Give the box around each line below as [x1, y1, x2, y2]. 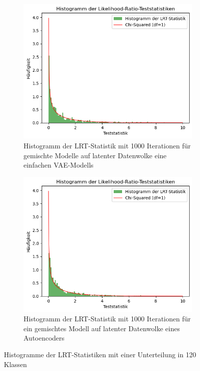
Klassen [4, 359, 27, 369]
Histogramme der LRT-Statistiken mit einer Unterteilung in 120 [4, 349, 196, 359]
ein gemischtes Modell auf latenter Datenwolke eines [24, 323, 180, 333]
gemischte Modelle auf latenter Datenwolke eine [24, 150, 167, 160]
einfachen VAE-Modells [24, 160, 94, 170]
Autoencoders [24, 333, 65, 343]
